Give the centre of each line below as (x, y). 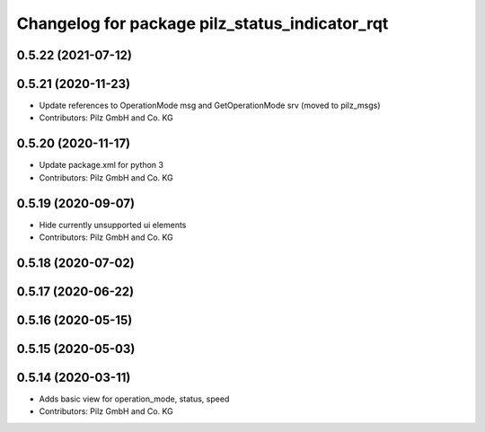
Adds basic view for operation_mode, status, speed (134, 399)
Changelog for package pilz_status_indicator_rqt (203, 23)
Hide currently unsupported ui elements (113, 225)
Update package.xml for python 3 (101, 165)
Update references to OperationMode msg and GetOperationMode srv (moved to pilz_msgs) (210, 106)
